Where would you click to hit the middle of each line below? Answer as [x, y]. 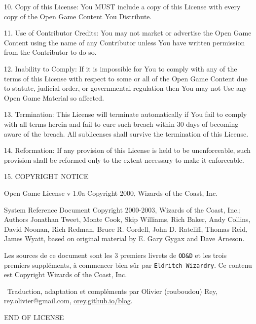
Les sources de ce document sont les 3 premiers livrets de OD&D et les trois [115, 255]
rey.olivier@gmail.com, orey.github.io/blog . [68, 301]
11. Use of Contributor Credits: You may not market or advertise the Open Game [128, 33]
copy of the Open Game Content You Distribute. [78, 16]
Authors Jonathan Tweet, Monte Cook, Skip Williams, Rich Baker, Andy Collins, [127, 219]
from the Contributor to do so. [50, 52]
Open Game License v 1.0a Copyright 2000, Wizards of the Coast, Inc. [111, 193]
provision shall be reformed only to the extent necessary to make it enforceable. [124, 160]
